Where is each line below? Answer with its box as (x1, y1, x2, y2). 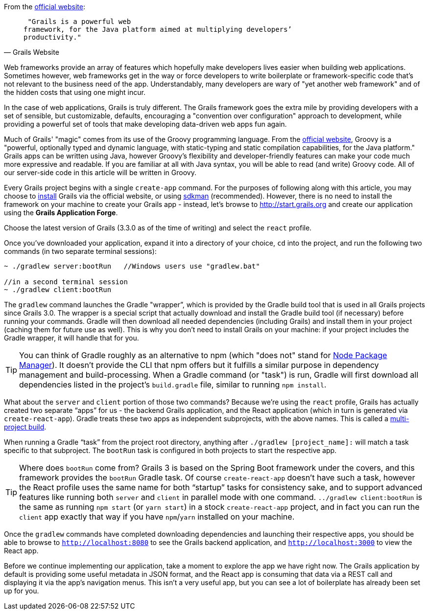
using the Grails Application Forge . (4, 208, 118, 217)
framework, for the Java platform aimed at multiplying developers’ (24, 25, 292, 33)
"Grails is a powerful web (27, 18, 131, 25)
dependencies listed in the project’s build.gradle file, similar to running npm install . (19, 380, 327, 389)
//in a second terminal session (4, 278, 128, 286)
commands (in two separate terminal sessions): (4, 247, 157, 255)
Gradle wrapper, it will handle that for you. (4, 334, 139, 342)
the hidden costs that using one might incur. (4, 88, 145, 96)
